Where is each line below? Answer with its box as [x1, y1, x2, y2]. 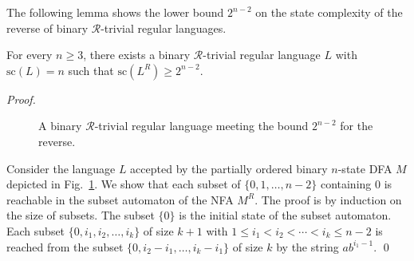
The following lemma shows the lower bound [6, 4, 224, 20]
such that [68, 61, 114, 78]
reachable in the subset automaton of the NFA [6, 191, 234, 208]
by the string [276, 238, 339, 255]
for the [340, 117, 373, 134]
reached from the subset [6, 238, 124, 255]
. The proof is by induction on [254, 191, 402, 208]
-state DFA [337, 160, 392, 176]
